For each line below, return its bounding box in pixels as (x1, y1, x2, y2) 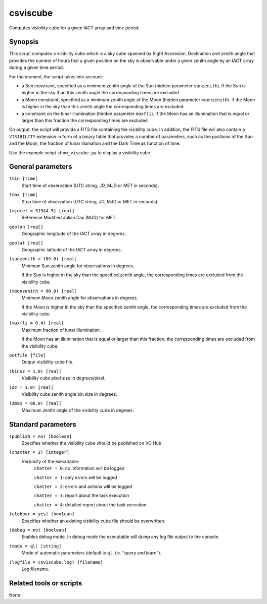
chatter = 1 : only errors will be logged (34, 474, 117, 481)
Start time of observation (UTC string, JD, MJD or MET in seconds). (21, 182, 159, 188)
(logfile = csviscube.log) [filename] (9, 559, 103, 565)
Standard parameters (9, 420, 77, 428)
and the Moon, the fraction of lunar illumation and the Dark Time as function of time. (9, 140, 180, 146)
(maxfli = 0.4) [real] (9, 320, 64, 326)
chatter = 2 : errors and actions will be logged (34, 483, 132, 489)
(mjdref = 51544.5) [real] (9, 208, 75, 213)
